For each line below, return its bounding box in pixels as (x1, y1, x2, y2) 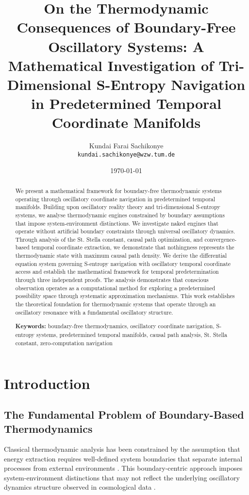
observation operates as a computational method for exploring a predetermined (15, 283, 216, 292)
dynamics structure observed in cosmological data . (4, 482, 156, 492)
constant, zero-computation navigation (15, 338, 113, 347)
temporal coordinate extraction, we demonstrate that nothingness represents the (31, 243, 234, 251)
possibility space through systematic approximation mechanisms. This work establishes (15, 292, 235, 300)
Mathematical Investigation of (8, 55, 214, 75)
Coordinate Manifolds (51, 112, 201, 132)
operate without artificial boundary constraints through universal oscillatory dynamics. (15, 227, 235, 235)
